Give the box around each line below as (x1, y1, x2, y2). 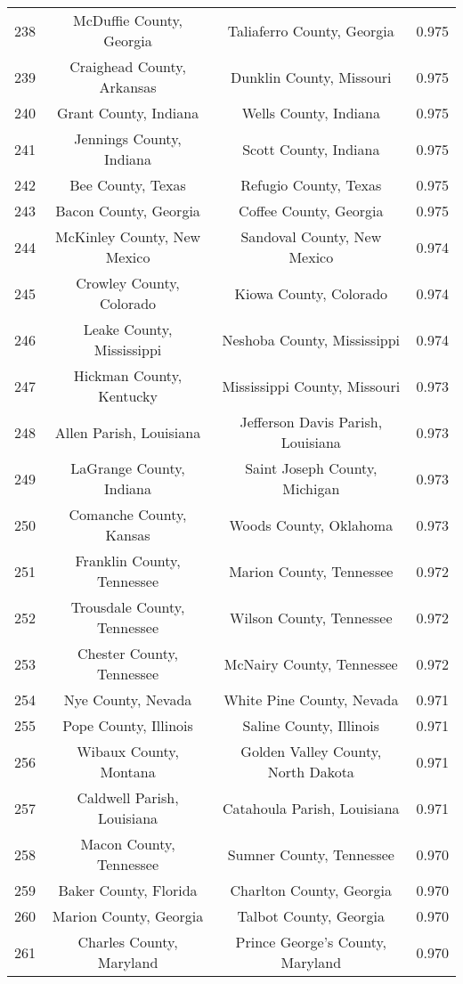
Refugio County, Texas (240, 175, 382, 195)
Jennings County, (74, 128, 182, 149)
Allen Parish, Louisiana (54, 421, 201, 443)
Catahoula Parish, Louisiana (223, 797, 400, 818)
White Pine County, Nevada (223, 689, 399, 710)
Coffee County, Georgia (239, 200, 384, 221)
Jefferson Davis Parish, (240, 411, 383, 432)
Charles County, (77, 931, 178, 952)
